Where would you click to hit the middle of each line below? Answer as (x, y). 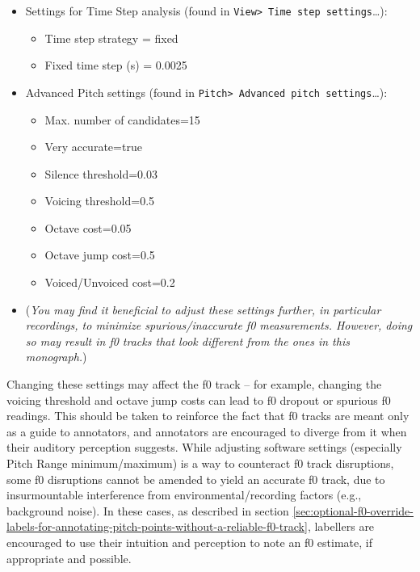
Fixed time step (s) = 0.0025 (116, 65)
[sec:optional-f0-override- (353, 510)
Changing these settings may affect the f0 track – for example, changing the (194, 384)
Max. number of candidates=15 (122, 119)
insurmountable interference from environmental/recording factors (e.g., (184, 495)
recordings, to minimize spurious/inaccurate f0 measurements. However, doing (219, 325)
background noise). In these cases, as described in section (148, 510)
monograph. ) (56, 357)
